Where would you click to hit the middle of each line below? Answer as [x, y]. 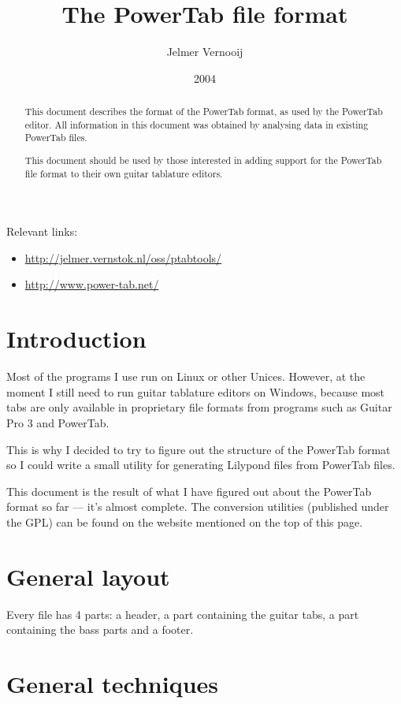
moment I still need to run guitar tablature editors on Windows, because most [196, 391]
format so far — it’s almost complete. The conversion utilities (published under [198, 507]
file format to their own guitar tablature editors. [124, 173]
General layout [88, 576]
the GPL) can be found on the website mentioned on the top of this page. [185, 521]
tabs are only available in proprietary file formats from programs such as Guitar [199, 407]
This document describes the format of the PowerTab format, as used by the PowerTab [204, 112]
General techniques [113, 684]
